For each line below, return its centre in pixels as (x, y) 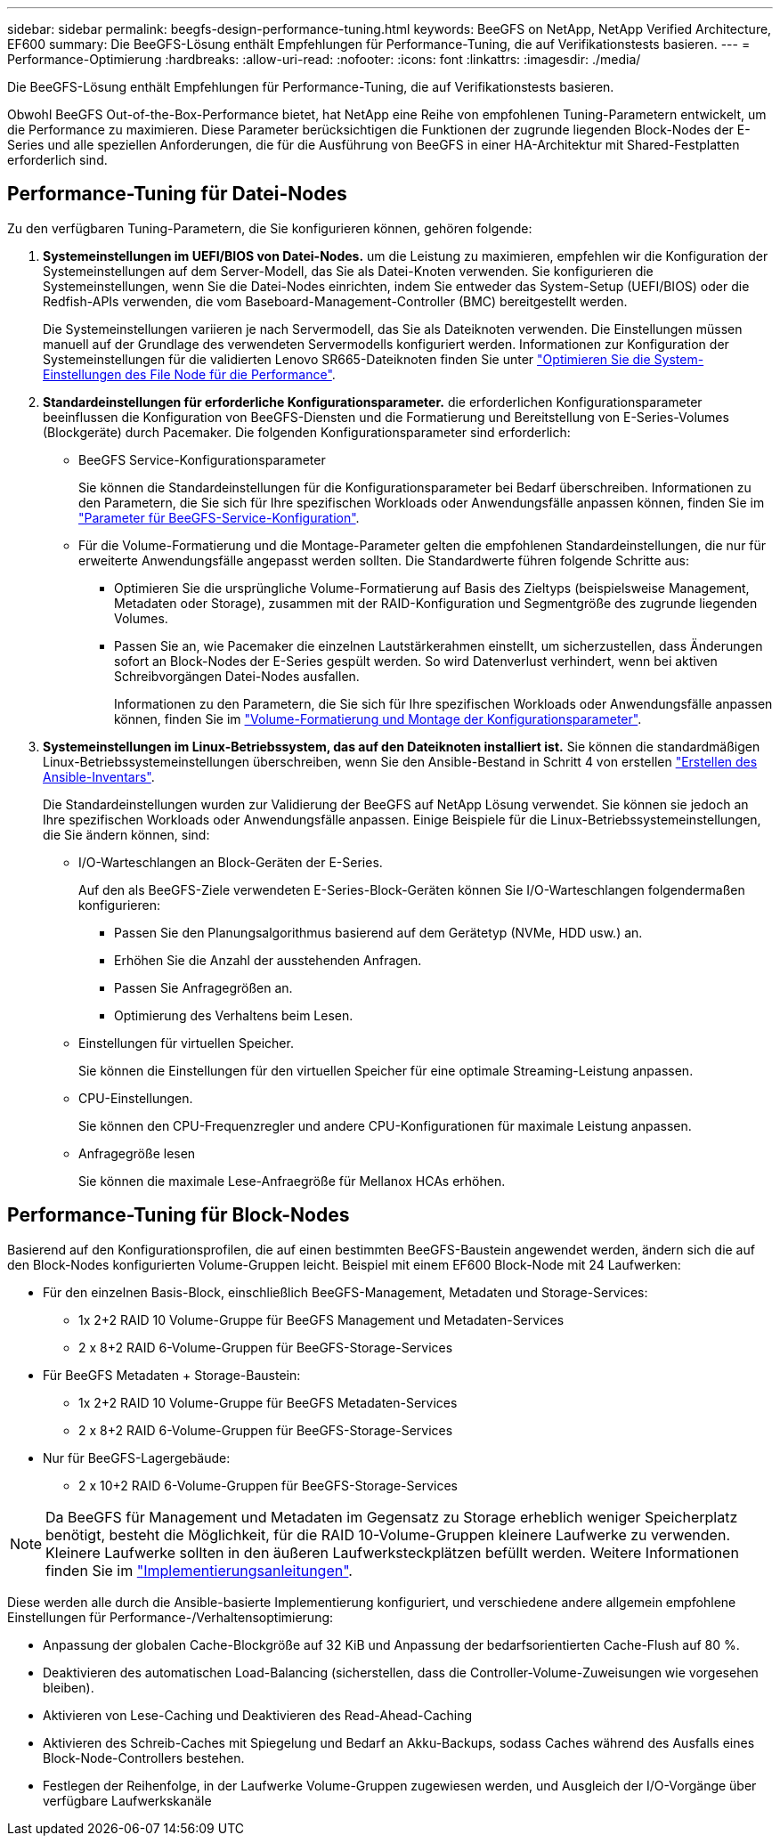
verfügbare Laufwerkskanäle (127, 1800)
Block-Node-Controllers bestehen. (144, 1758)
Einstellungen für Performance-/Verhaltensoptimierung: (171, 1617)
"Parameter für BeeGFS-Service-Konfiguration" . (219, 517)
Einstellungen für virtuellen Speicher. (186, 1043)
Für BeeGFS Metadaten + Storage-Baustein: (172, 1375)
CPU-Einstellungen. (136, 1098)
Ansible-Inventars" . (99, 776)
